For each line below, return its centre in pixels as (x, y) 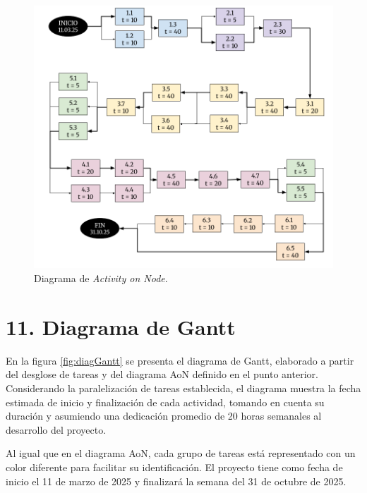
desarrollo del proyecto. (56, 429)
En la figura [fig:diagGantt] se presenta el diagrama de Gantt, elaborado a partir (180, 360)
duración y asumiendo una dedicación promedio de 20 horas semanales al (164, 416)
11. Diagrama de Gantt (121, 326)
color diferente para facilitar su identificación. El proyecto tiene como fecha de (174, 467)
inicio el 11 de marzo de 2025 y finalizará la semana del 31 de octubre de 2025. (176, 481)
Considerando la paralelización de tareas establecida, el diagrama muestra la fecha (183, 388)
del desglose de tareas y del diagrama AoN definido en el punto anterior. (162, 374)
